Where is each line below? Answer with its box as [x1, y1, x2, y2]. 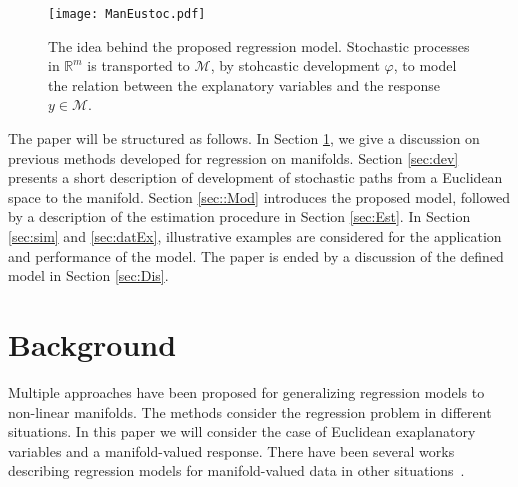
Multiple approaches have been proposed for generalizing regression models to [8, 381, 485, 402]
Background [8, 323, 177, 364]
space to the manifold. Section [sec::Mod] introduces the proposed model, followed [8, 186, 511, 207]
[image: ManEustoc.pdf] [48, 7, 206, 21]
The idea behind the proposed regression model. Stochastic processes [48, 35, 470, 56]
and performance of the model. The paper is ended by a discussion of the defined [8, 245, 504, 266]
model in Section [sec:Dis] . [8, 265, 169, 286]
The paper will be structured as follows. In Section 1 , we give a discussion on [8, 128, 480, 149]
